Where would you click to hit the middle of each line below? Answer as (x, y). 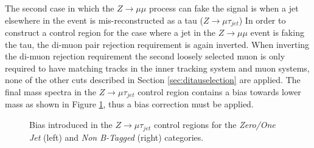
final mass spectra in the (51, 92)
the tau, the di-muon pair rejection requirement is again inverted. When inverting (157, 44)
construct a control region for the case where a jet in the (110, 32)
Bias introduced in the (71, 125)
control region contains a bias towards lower (219, 92)
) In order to (262, 20)
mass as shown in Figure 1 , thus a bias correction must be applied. (129, 104)
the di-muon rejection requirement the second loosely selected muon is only (145, 56)
